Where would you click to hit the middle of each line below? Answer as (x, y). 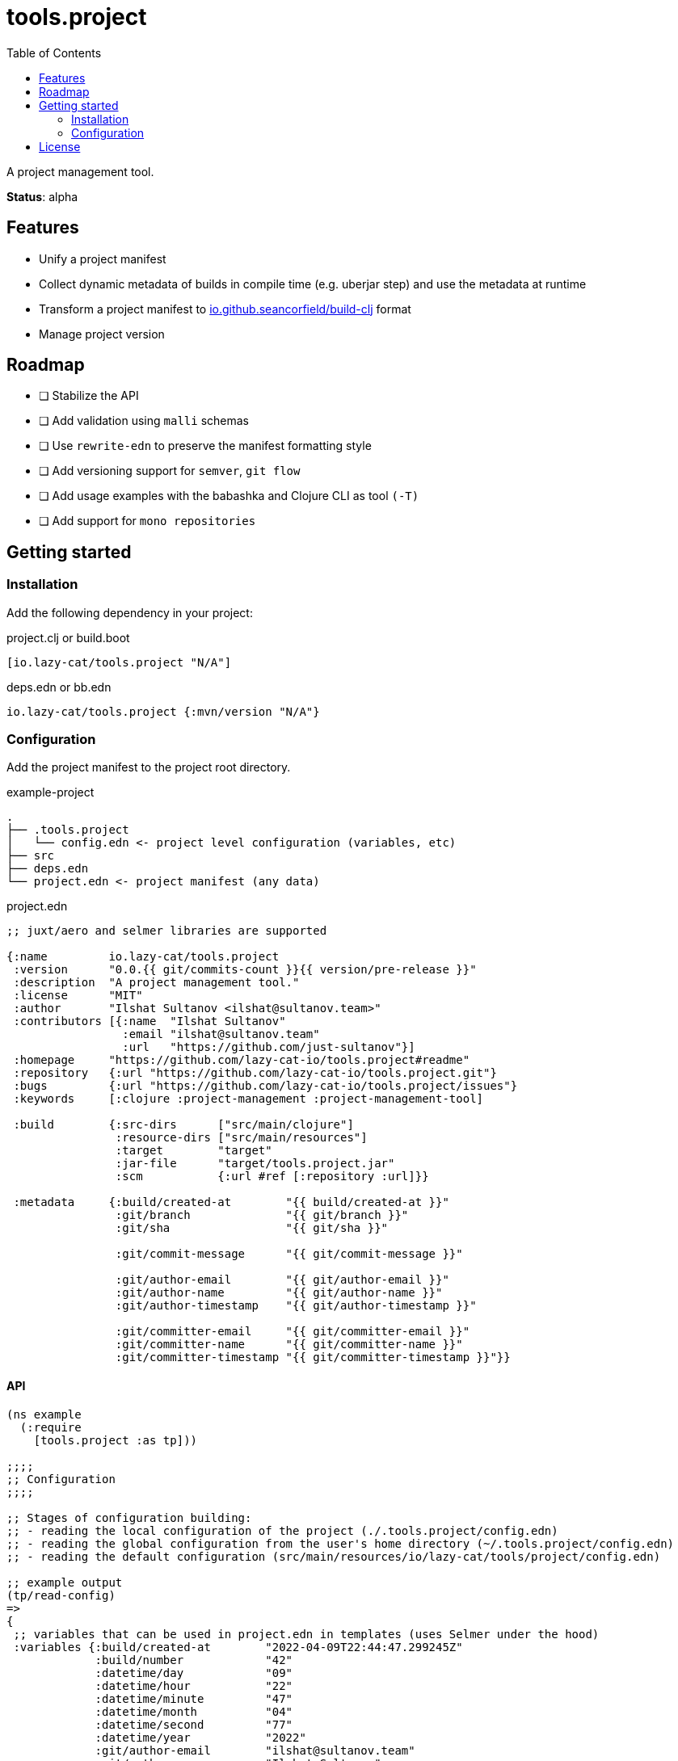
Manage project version (102, 334)
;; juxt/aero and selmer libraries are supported (167, 931)
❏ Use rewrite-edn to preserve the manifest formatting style (205, 446)
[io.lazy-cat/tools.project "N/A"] (119, 662)
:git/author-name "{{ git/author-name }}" (279, 1293)
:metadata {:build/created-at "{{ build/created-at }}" (231, 1202)
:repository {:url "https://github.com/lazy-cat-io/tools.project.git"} (255, 1073)
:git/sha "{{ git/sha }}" (252, 1228)
